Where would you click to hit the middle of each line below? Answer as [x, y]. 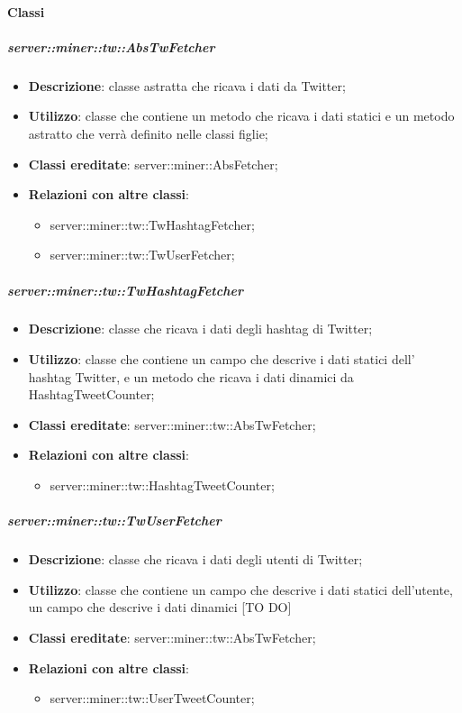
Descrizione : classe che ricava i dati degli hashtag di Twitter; [200, 329]
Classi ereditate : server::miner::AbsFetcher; [153, 164]
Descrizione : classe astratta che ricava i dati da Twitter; [187, 85]
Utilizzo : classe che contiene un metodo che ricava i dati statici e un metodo [241, 116]
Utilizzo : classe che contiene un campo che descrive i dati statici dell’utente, [240, 589]
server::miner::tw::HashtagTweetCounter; [162, 485]
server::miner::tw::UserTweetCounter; [152, 698]
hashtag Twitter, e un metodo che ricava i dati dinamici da [191, 376]
